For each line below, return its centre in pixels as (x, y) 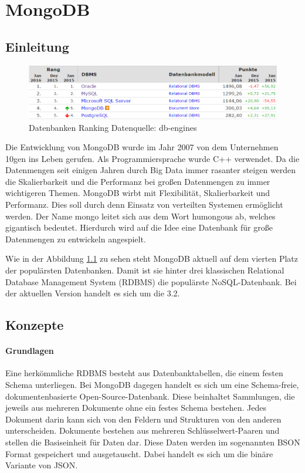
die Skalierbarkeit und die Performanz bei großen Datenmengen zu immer (138, 181)
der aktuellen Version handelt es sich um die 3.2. (93, 293)
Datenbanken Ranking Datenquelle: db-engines (113, 127)
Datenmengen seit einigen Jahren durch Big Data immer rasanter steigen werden (151, 170)
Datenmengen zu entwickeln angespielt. (76, 239)
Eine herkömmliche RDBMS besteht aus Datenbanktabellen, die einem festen (144, 373)
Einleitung (37, 46)
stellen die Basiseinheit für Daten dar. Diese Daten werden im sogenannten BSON (153, 442)
